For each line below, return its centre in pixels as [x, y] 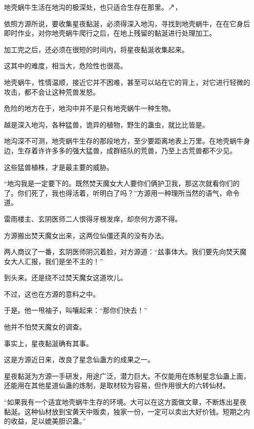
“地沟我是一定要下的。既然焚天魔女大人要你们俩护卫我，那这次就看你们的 [122, 183]
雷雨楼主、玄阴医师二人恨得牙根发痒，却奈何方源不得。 [93, 218]
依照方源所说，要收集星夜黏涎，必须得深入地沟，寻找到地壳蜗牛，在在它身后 [127, 23]
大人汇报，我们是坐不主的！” [57, 261]
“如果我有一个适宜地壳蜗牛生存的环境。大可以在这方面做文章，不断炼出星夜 [125, 402]
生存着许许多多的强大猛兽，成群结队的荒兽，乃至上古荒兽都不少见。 [127, 150]
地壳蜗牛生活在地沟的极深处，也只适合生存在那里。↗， [93, 7]
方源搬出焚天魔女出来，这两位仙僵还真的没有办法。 [86, 235]
